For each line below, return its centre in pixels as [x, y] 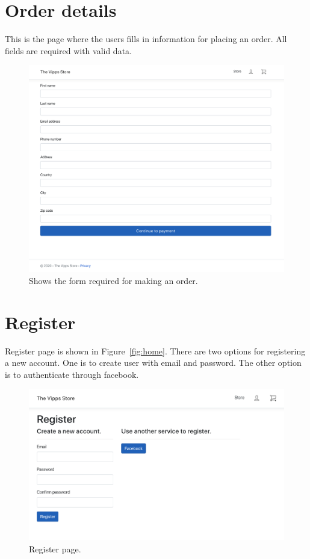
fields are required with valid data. [68, 50]
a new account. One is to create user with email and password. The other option [153, 363]
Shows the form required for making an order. [113, 280]
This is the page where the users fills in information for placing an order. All [146, 39]
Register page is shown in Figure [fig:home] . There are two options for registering [155, 351]
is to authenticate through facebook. [72, 374]
